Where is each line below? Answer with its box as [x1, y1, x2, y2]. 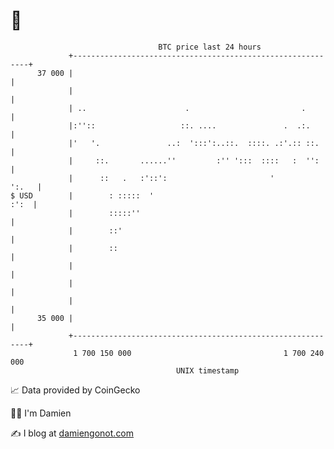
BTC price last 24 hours [158, 42, 262, 52]
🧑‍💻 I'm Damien [10, 407, 72, 419]
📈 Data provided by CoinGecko [10, 384, 141, 396]
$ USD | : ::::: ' [10, 190, 155, 201]
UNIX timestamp [175, 365, 240, 376]
